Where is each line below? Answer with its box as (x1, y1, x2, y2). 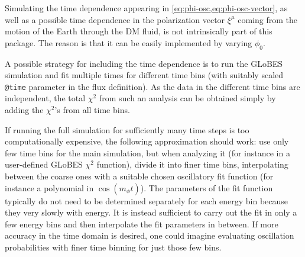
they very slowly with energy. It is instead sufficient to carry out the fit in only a (5, 206, 297, 219)
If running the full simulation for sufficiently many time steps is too (5, 123, 249, 136)
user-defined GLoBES (5, 158, 83, 171)
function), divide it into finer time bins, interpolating (96, 158, 288, 171)
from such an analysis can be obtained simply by (99, 92, 276, 104)
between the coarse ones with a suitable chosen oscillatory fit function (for (5, 169, 274, 182)
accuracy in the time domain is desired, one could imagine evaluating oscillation (5, 229, 294, 242)
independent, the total (5, 92, 86, 104)
